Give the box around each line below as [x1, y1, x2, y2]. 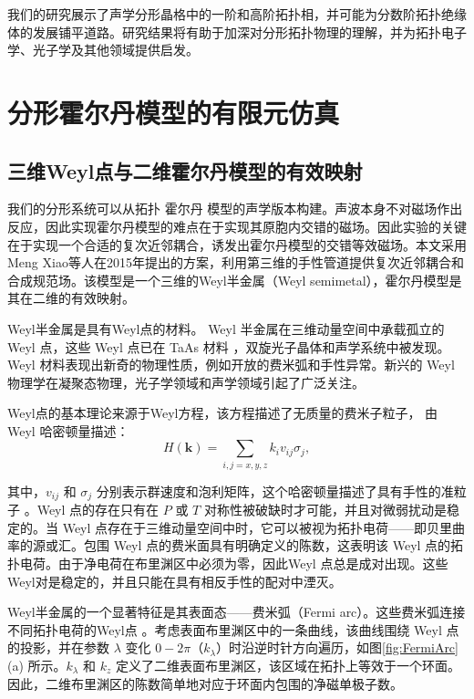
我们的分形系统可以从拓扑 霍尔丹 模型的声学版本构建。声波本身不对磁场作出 [7, 199, 463, 218]
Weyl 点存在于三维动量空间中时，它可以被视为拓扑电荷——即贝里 [62, 517, 453, 537]
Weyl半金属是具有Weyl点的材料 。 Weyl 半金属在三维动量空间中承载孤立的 [7, 318, 445, 338]
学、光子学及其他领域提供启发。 [7, 40, 199, 59]
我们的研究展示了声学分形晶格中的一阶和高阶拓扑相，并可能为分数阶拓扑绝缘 [7, 5, 467, 23]
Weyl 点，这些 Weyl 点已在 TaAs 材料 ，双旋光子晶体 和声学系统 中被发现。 [7, 337, 450, 356]
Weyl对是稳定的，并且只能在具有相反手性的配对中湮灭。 [7, 571, 342, 590]
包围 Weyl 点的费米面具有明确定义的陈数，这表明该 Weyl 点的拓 [83, 536, 464, 555]
